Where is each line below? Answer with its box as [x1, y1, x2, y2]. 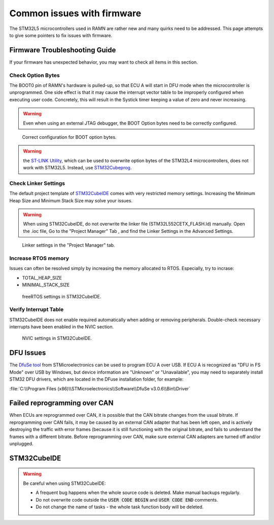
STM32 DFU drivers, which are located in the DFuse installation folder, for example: [9, 376, 184, 382]
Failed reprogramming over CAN [9, 399, 114, 408]
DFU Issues [9, 349, 46, 357]
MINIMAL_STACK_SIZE [22, 282, 70, 288]
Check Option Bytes [9, 72, 60, 79]
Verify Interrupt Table [9, 306, 64, 313]
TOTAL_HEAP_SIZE [22, 274, 62, 281]
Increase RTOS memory [9, 255, 70, 262]
